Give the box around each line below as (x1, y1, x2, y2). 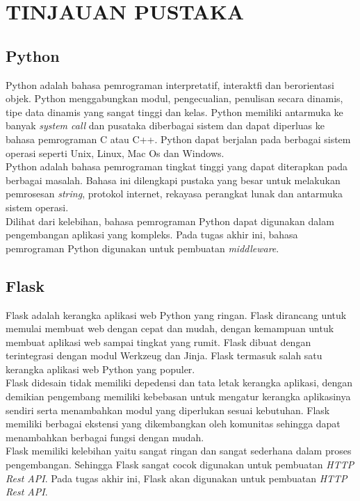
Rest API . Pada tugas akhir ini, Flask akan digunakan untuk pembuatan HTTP (6, 470, 347, 485)
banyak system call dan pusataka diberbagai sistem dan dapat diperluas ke (6, 118, 325, 133)
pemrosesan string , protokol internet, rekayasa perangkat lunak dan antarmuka (6, 186, 343, 201)
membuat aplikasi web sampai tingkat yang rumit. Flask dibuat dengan (6, 334, 311, 349)
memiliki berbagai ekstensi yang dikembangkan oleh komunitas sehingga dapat (6, 416, 341, 431)
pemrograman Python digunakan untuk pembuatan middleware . (6, 240, 279, 255)
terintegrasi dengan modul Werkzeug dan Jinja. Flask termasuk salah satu (6, 348, 322, 363)
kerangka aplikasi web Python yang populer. (6, 361, 195, 376)
